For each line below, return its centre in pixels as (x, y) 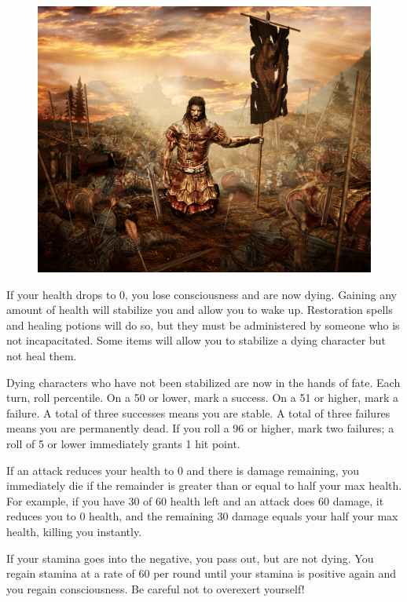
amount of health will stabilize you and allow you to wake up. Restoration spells (200, 310)
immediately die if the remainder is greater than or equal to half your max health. (204, 485)
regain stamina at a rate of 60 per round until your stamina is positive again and (201, 573)
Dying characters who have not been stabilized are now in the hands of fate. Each (203, 382)
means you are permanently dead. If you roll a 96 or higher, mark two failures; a (200, 428)
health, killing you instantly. (74, 532)
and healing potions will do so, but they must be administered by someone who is (203, 325)
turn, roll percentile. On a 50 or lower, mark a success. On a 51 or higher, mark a (203, 398)
